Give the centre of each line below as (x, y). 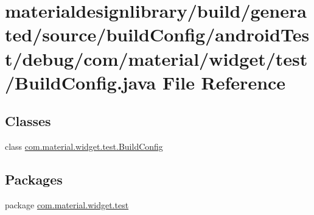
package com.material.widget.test (67, 204)
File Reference (224, 82)
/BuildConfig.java (81, 82)
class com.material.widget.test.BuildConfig (84, 146)
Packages (34, 179)
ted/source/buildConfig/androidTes (157, 34)
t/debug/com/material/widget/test (156, 58)
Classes (28, 121)
